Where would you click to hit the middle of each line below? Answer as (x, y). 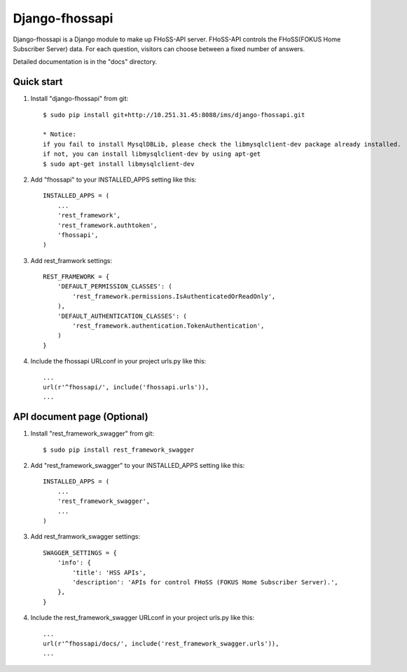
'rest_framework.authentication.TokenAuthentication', (168, 326)
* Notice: (60, 134)
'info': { (74, 563)
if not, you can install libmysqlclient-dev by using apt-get (152, 154)
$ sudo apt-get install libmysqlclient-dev (119, 164)
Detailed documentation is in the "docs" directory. (85, 62)
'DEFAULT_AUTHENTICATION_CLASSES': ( (122, 316)
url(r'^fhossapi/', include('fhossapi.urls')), (126, 387)
